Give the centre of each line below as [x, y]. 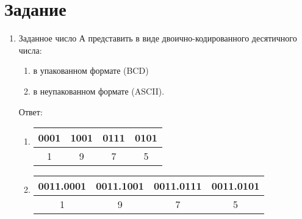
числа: [30, 50]
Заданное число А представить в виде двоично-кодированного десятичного [158, 38]
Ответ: [31, 111]
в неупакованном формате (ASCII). [99, 91]
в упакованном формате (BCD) [91, 70]
